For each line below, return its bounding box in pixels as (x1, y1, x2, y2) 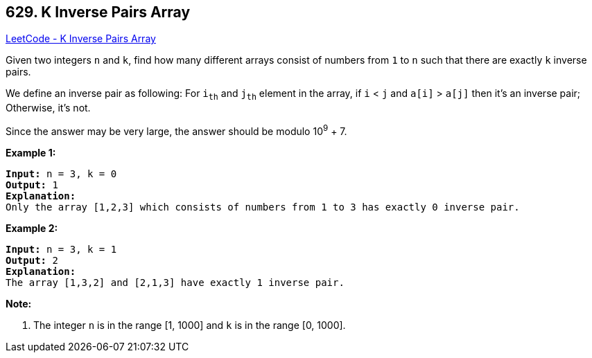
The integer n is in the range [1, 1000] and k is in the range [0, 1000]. (33, 319, 346, 331)
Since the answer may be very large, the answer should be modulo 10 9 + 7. (6, 123, 347, 137)
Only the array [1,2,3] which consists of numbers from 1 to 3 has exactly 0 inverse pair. (6, 201, 520, 213)
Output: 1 (6, 179, 58, 190)
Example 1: (6, 146, 56, 159)
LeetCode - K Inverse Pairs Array (6, 33, 156, 45)
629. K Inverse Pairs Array (6, 3, 191, 21)
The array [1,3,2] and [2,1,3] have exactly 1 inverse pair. (6, 276, 345, 288)
